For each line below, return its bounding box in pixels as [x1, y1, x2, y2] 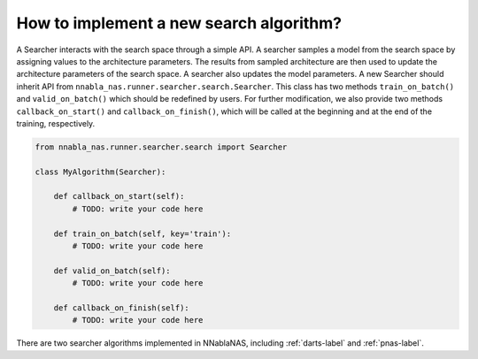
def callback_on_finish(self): [53, 302, 189, 313]
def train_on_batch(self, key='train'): [53, 228, 232, 239]
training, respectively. [16, 118, 96, 128]
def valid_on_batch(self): [53, 265, 172, 276]
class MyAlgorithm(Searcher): [35, 166, 166, 177]
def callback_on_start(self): [53, 191, 185, 202]
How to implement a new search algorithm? [16, 13, 343, 33]
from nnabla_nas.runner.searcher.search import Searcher [35, 141, 288, 152]
